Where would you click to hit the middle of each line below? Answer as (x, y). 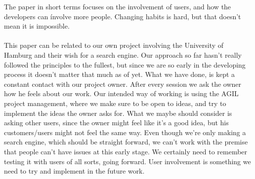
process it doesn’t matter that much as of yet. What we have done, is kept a (120, 74)
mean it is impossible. (37, 26)
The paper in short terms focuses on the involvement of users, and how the (118, 6)
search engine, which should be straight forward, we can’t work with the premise (126, 142)
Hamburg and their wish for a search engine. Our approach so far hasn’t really (123, 54)
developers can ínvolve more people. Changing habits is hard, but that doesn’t (123, 16)
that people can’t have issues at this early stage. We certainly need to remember (126, 151)
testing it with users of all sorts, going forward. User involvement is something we (127, 161)
